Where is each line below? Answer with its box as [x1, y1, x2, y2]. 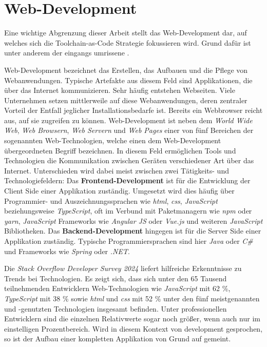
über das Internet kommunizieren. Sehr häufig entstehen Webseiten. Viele [4, 85, 235, 95]
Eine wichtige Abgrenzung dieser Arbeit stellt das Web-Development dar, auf [4, 27, 247, 38]
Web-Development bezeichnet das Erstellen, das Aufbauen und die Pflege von [4, 64, 248, 75]
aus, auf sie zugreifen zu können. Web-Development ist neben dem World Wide [4, 114, 253, 125]
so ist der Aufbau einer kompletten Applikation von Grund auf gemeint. [4, 333, 231, 344]
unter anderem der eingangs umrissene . [4, 47, 129, 58]
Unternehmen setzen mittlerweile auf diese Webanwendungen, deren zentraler [4, 94, 247, 105]
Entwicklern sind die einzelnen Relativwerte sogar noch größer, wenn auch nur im [4, 313, 260, 324]
